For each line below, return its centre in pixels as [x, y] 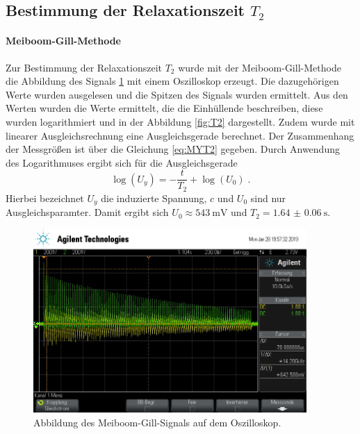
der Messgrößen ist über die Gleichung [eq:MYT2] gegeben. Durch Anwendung [173, 149]
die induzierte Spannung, [154, 198]
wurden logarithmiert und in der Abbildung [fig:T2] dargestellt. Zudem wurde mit [180, 121]
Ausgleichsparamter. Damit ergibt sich [87, 212]
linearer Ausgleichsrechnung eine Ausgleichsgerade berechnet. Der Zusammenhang [180, 135]
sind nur [268, 198]
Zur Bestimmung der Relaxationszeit [84, 67]
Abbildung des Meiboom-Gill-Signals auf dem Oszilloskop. [157, 423]
